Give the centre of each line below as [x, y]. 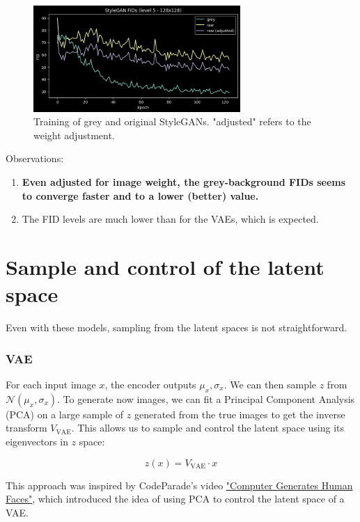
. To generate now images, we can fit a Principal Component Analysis [206, 398]
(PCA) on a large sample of [65, 414]
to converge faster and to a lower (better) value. [140, 195]
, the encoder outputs [150, 384]
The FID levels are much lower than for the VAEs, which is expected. [170, 219]
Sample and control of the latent [165, 267]
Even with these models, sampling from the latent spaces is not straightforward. [177, 327]
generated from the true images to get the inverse [240, 414]
